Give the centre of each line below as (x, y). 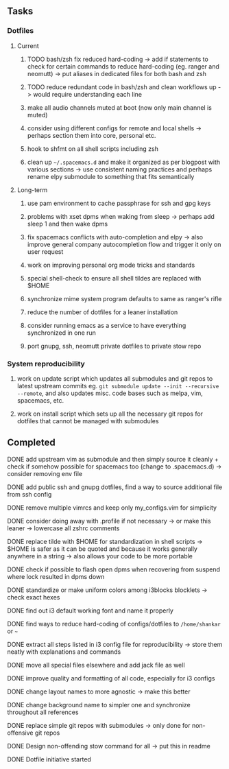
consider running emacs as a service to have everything (107, 325)
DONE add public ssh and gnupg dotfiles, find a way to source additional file (115, 487)
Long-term (32, 190)
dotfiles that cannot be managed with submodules (88, 421)
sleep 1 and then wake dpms (68, 224)
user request (45, 251)
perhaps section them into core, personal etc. (92, 135)
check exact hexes (34, 597)
